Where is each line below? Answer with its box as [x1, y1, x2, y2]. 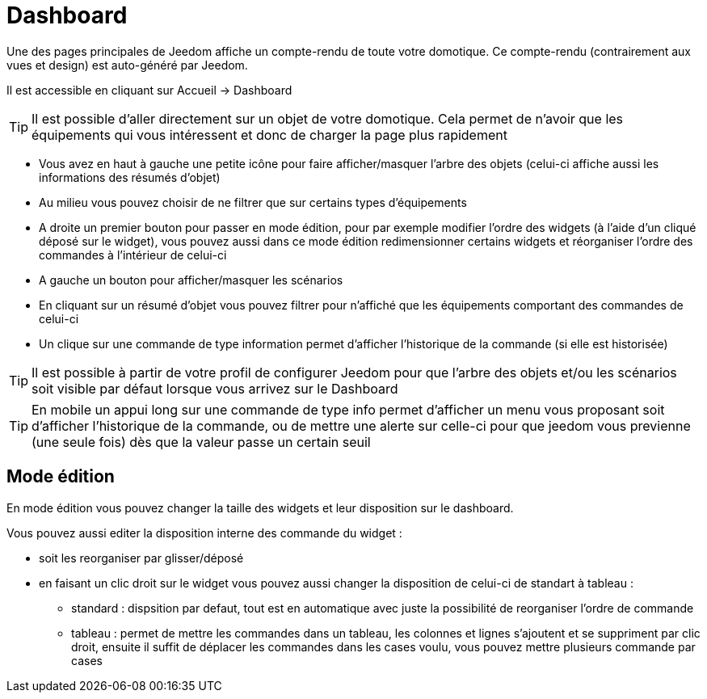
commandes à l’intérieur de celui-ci [39, 247, 227, 262]
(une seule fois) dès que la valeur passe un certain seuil [32, 433, 371, 450]
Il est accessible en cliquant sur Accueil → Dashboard [6, 82, 292, 97]
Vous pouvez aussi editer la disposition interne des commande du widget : [6, 525, 402, 540]
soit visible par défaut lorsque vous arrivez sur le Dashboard [32, 380, 398, 397]
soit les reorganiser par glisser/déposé [39, 550, 244, 565]
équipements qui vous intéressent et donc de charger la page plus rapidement [32, 126, 507, 143]
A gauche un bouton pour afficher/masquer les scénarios [39, 272, 343, 287]
